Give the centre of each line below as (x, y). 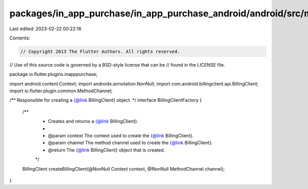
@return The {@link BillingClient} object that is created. (107, 150)
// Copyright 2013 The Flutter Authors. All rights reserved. (100, 51)
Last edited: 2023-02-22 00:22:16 (45, 29)
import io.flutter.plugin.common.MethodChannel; (61, 91)
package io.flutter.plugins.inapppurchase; (53, 74)
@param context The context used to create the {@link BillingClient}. (121, 136)
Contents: (20, 38)
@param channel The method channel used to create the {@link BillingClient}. (130, 143)
